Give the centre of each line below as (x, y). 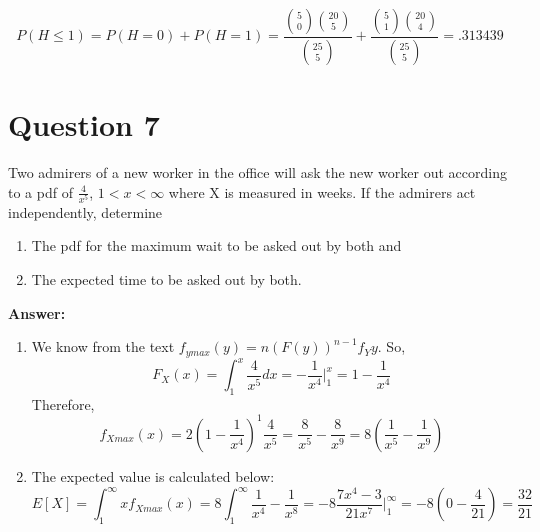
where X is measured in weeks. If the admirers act (322, 191)
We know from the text (103, 346)
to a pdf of (40, 191)
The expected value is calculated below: (153, 475)
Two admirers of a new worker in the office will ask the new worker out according (257, 172)
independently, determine (85, 211)
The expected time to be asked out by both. (166, 278)
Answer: (37, 312)
